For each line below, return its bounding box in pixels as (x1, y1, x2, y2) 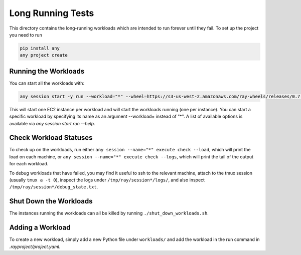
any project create (20, 53, 68, 58)
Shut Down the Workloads (9, 197, 93, 205)
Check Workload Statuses (9, 133, 93, 142)
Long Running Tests (9, 8, 94, 19)
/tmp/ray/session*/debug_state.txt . (9, 184, 98, 190)
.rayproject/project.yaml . (9, 243, 61, 249)
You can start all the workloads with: (9, 80, 85, 86)
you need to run (9, 32, 42, 38)
